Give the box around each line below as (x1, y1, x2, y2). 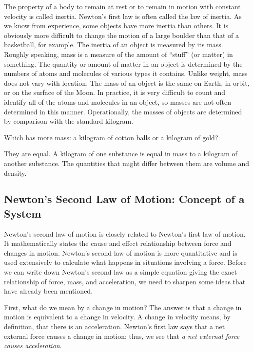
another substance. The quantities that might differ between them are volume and (4, 158, 250, 168)
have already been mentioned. (4, 286, 93, 296)
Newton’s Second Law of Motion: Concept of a (4, 191, 245, 206)
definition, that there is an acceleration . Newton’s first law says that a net (4, 321, 225, 332)
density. (4, 167, 27, 178)
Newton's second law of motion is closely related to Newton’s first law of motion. (4, 228, 246, 239)
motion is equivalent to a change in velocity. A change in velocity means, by (4, 312, 231, 322)
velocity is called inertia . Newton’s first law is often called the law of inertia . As (4, 11, 242, 21)
